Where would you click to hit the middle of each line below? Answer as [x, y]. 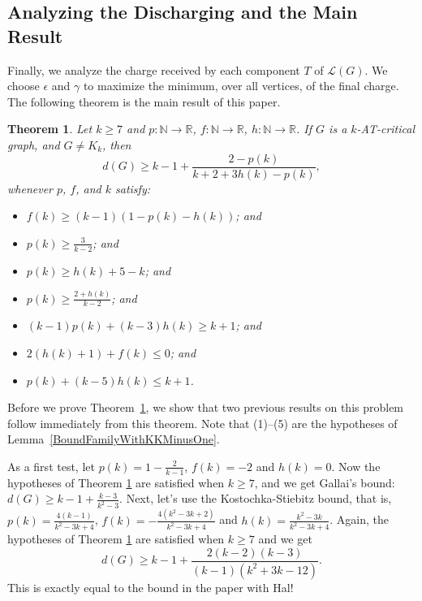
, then [117, 144]
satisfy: [133, 188]
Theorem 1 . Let [50, 129]
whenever [30, 188]
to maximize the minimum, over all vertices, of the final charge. [241, 86]
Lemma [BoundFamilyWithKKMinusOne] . [114, 439]
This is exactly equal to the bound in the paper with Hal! [151, 587]
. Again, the [360, 519]
